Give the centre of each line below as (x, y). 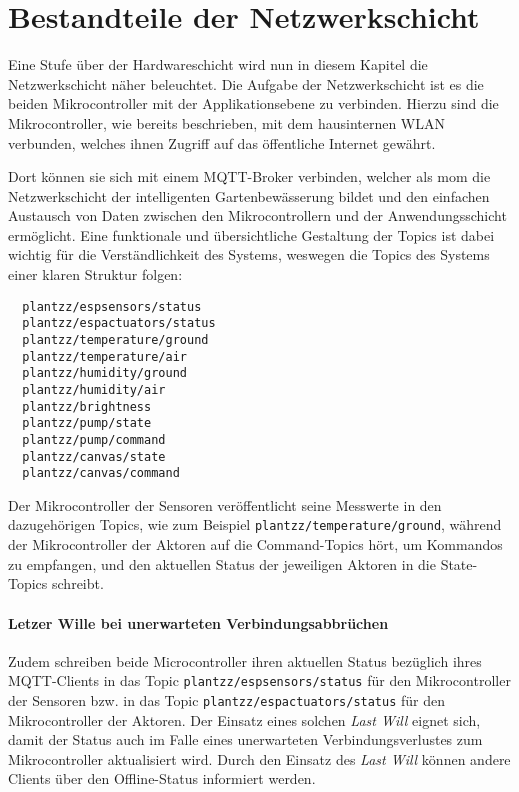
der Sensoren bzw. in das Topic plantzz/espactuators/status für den (227, 699)
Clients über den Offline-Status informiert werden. (162, 778)
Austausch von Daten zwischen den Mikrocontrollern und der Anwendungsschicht (257, 215)
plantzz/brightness (87, 406)
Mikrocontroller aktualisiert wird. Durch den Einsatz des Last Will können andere (259, 758)
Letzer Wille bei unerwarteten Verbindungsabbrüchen (198, 622)
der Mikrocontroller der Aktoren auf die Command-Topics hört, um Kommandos (255, 544)
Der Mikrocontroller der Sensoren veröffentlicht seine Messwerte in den (225, 504)
